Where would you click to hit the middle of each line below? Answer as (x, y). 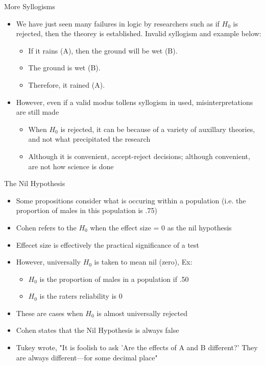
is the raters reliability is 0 (81, 296)
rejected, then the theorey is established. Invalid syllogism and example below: (139, 33)
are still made (38, 112)
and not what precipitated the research (89, 139)
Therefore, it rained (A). (67, 84)
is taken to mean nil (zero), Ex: (143, 262)
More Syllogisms (30, 6)
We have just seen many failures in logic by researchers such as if (118, 23)
